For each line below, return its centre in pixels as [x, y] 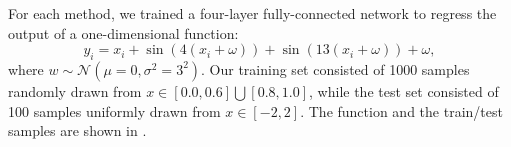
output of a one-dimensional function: [123, 32]
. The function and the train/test [401, 110]
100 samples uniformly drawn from [114, 110]
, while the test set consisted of [404, 90]
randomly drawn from [75, 90]
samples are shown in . [77, 130]
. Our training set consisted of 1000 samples [335, 68]
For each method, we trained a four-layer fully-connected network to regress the [252, 13]
